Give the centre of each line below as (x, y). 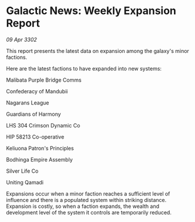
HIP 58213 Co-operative (35, 137)
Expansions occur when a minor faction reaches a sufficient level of (88, 194)
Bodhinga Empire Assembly (39, 159)
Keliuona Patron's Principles (40, 148)
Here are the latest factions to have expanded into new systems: (84, 68)
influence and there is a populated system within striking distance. (86, 200)
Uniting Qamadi (25, 182)
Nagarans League (28, 102)
